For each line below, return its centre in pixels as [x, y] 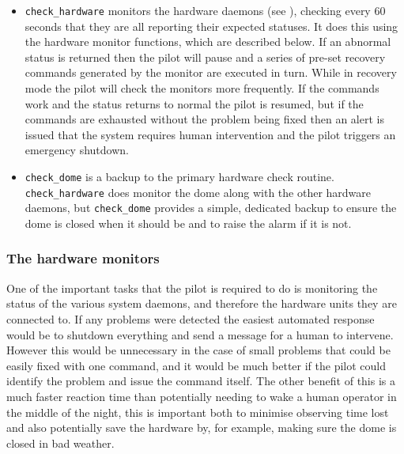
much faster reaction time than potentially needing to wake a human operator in [202, 396]
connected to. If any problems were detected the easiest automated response [191, 318]
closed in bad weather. [60, 443]
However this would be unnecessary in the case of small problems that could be [198, 350]
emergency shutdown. [77, 150]
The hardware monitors [83, 258]
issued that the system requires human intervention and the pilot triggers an [210, 134]
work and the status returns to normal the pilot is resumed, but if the [194, 103]
